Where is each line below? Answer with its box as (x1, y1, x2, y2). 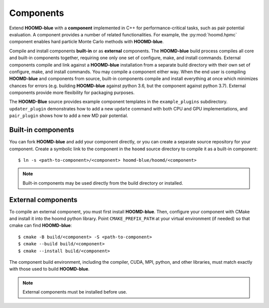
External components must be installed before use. (22, 289, 128, 295)
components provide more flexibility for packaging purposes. (9, 90, 134, 96)
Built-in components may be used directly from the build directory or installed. (22, 180, 183, 186)
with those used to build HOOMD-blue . (9, 266, 90, 272)
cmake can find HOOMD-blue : (9, 222, 72, 228)
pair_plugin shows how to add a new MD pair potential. (9, 112, 129, 119)
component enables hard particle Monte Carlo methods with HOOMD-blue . (9, 39, 164, 45)
